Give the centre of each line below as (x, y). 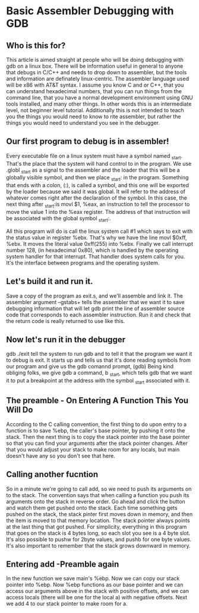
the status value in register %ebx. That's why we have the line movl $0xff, (97, 237)
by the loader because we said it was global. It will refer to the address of (96, 192)
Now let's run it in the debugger (66, 339)
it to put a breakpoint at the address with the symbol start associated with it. (98, 381)
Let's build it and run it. (50, 281)
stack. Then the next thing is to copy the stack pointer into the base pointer (98, 437)
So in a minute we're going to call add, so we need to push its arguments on (99, 489)
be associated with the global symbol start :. (59, 219)
